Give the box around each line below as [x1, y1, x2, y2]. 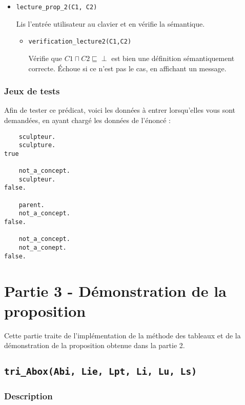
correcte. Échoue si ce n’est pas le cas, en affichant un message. [28, 63, 227, 73]
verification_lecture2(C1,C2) [28, 38, 132, 46]
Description [4, 390, 53, 402]
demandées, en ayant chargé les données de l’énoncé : [4, 114, 171, 125]
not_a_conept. [18, 244, 67, 252]
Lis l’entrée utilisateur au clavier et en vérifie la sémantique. [16, 18, 205, 29]
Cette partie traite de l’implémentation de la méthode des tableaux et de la [4, 330, 241, 340]
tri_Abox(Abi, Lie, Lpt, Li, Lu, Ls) [4, 366, 197, 377]
